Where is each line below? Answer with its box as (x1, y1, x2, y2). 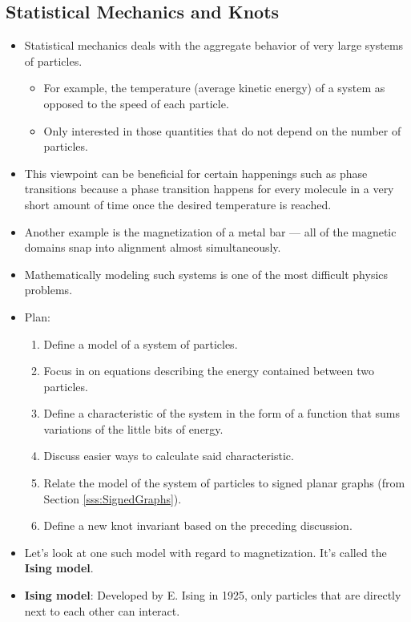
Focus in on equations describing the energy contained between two (43, 362, 374, 379)
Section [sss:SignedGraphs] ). (43, 490, 182, 507)
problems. (24, 281, 73, 298)
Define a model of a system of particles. (43, 335, 238, 352)
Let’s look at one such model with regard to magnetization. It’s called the (24, 543, 387, 560)
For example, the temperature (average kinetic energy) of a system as (43, 79, 385, 96)
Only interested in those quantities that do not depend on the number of (43, 122, 401, 139)
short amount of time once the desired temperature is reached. (24, 196, 332, 212)
